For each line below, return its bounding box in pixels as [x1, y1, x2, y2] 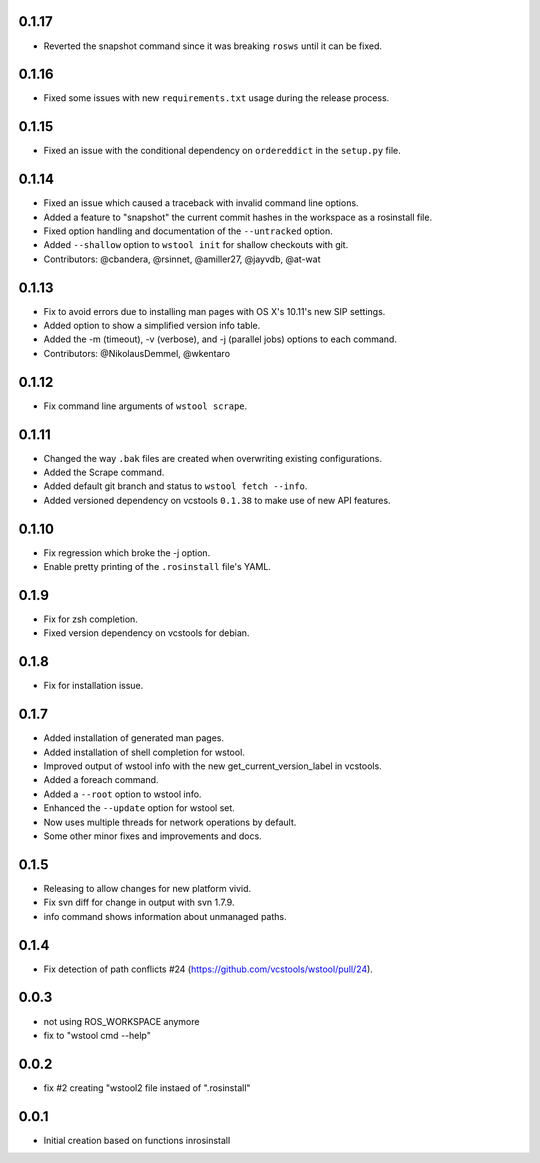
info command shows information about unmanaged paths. [43, 910, 287, 922]
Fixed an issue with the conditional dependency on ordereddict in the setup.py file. [43, 145, 401, 157]
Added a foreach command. [43, 774, 159, 786]
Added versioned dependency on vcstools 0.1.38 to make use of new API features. [43, 494, 391, 506]
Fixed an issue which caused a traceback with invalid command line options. [43, 197, 359, 209]
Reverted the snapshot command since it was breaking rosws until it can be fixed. [43, 40, 382, 52]
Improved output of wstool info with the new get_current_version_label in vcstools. [43, 760, 382, 772]
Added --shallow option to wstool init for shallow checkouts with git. [43, 239, 349, 251]
